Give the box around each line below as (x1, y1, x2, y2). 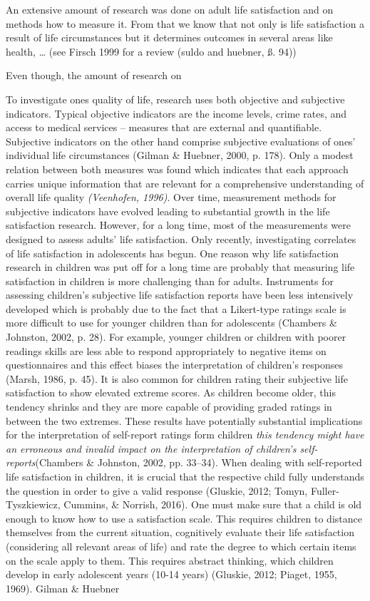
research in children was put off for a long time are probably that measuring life (6, 260, 355, 274)
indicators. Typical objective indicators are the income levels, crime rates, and (6, 106, 347, 120)
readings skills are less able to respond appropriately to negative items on (6, 343, 327, 358)
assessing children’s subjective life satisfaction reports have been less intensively (6, 287, 354, 302)
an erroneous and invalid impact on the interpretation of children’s (6, 441, 297, 456)
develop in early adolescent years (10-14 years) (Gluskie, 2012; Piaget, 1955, (6, 567, 337, 582)
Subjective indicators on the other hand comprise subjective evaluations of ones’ (6, 133, 356, 148)
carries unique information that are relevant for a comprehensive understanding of (6, 175, 364, 190)
